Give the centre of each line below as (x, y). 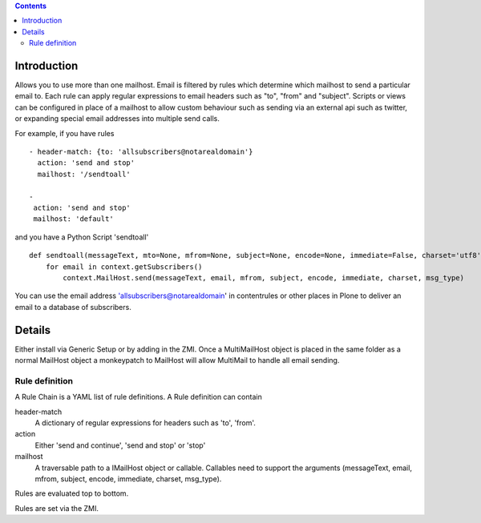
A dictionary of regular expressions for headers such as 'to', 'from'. (146, 422)
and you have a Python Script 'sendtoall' (82, 237)
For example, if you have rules (65, 133)
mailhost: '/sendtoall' (84, 174)
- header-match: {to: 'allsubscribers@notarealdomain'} (141, 152)
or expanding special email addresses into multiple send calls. (117, 119)
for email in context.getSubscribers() (124, 267)
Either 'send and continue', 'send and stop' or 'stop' (120, 445)
